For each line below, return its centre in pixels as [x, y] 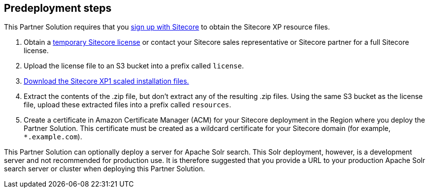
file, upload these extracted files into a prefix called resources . [128, 105]
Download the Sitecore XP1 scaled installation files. [106, 81]
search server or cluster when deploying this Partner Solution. [105, 169]
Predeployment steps [58, 8]
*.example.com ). [53, 137]
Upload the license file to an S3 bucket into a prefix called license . [134, 66]
